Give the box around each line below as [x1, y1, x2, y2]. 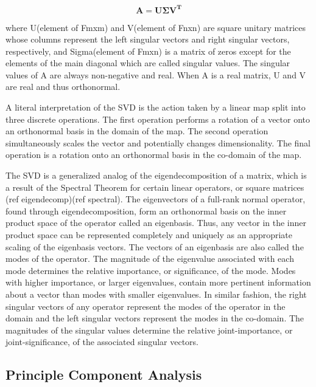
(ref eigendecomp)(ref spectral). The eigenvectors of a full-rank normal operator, [5, 193, 306, 205]
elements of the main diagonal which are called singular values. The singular [5, 57, 290, 69]
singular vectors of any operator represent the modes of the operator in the [5, 300, 286, 312]
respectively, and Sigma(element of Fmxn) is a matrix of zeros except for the [5, 44, 291, 57]
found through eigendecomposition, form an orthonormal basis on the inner [5, 204, 287, 217]
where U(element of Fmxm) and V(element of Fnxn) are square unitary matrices [5, 21, 306, 33]
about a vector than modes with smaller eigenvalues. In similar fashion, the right [5, 287, 307, 300]
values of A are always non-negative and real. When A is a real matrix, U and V [5, 68, 306, 81]
